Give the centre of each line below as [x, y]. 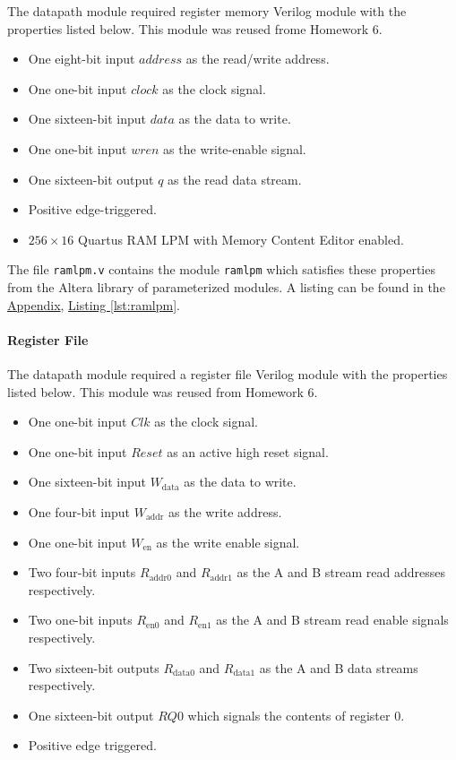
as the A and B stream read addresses [341, 572]
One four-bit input [79, 511]
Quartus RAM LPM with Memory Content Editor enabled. [241, 239]
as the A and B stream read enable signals [332, 620]
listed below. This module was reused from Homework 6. [163, 391]
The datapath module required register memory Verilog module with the [207, 11]
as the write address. [225, 511]
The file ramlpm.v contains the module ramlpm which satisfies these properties [221, 269]
